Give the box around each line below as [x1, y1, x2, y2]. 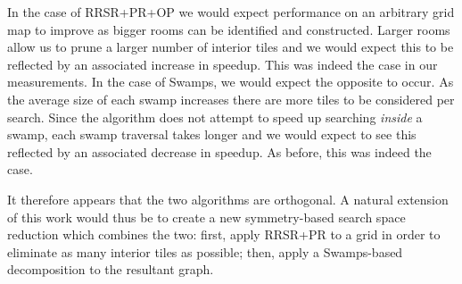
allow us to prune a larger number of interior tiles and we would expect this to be [7, 38, 454, 56]
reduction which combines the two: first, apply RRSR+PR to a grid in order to [7, 225, 441, 244]
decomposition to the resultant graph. [7, 260, 214, 279]
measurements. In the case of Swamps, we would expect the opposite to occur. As [7, 72, 454, 91]
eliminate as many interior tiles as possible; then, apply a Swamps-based [7, 242, 403, 261]
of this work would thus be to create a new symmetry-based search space [7, 207, 406, 226]
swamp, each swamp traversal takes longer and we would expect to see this [7, 125, 417, 144]
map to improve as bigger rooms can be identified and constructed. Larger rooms [7, 20, 450, 38]
